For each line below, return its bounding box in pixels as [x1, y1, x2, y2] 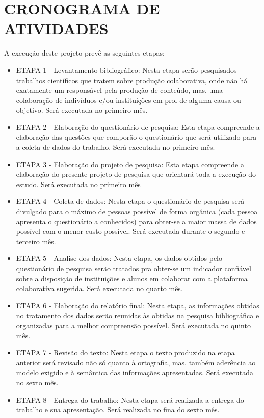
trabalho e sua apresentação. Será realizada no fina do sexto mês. [16, 404, 220, 415]
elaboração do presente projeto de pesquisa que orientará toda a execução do [16, 169, 256, 179]
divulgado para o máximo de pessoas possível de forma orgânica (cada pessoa [16, 206, 258, 217]
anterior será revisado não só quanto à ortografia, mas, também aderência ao [16, 357, 256, 368]
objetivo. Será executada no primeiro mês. [16, 104, 148, 115]
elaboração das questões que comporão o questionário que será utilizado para [16, 132, 257, 142]
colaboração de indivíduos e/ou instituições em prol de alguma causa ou [16, 94, 241, 105]
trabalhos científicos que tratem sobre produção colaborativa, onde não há [16, 74, 248, 85]
